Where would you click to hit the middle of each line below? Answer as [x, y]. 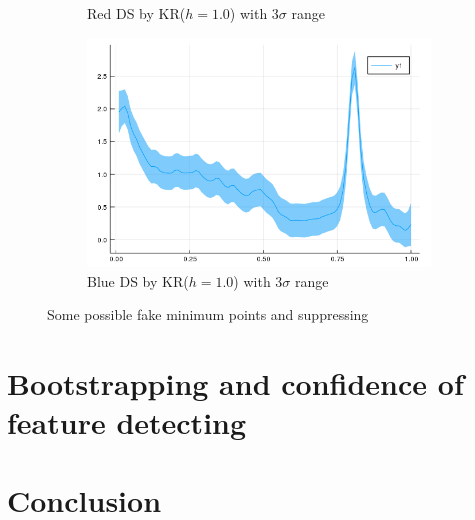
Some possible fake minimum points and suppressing [208, 314]
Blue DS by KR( [138, 280]
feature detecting [127, 422]
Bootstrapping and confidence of [235, 382]
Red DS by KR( [136, 13]
